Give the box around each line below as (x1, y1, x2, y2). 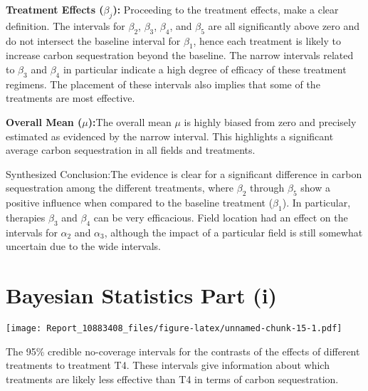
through (249, 180, 285, 195)
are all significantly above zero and (208, 18, 360, 33)
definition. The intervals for (6, 18, 125, 33)
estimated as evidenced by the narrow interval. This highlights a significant (6, 128, 334, 143)
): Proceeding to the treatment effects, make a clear (112, 2, 339, 16)
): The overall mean (88, 114, 172, 129)
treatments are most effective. (6, 90, 135, 105)
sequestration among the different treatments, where (6, 180, 234, 195)
